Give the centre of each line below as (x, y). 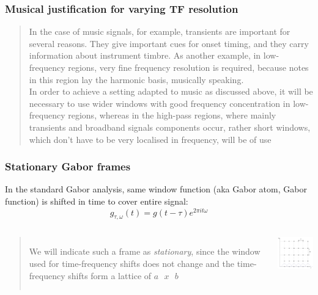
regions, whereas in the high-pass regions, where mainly (172, 115)
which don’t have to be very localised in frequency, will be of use (150, 139)
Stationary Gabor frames (68, 166)
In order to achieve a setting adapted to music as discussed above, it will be (171, 91)
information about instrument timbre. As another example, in (145, 55)
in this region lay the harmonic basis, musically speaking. (136, 79)
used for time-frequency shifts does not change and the (132, 264)
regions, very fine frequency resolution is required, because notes (188, 67)
